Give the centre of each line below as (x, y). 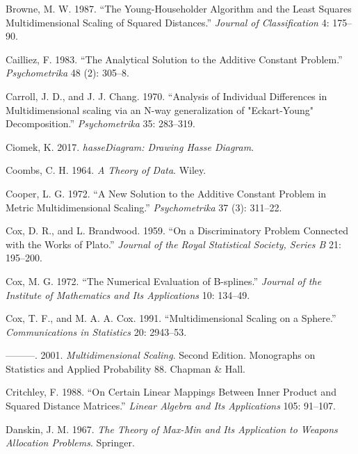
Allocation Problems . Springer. (70, 443)
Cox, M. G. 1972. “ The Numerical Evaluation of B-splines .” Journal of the (164, 281)
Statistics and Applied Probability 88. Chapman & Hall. (126, 368)
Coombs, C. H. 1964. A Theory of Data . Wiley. (106, 170)
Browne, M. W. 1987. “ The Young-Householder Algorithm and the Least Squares (179, 8)
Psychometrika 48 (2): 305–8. (67, 73)
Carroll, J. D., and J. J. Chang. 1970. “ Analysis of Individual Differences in (166, 96)
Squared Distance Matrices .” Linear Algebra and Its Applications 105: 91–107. (171, 406)
